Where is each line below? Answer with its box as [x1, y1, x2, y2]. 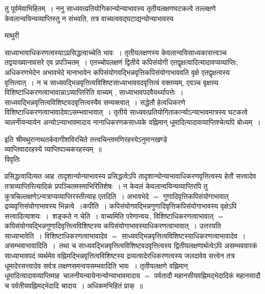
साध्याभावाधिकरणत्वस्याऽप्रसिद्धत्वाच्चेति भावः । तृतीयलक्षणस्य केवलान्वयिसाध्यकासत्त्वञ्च [5, 47, 227, 57]
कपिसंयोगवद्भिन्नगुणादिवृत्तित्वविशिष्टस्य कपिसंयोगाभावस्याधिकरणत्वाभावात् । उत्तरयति [5, 220, 221, 231]
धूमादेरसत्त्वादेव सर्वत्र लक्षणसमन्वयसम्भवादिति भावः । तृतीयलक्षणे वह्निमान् [5, 260, 188, 271]
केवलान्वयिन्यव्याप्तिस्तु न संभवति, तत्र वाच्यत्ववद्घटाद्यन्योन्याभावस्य [5, 13, 174, 23]
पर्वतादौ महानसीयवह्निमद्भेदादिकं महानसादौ [154, 270, 261, 281]
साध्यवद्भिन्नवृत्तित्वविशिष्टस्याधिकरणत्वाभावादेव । [121, 230, 246, 241]
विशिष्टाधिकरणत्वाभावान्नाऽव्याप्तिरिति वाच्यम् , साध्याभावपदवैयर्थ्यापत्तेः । [5, 87, 184, 97]
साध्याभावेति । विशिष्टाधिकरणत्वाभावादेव [5, 230, 107, 241]
